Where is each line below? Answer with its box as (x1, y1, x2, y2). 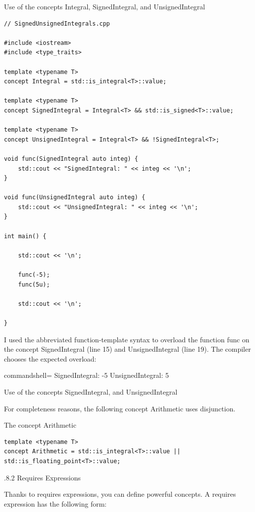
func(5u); (18, 281, 50, 288)
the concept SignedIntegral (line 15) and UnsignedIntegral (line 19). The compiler (4, 344, 251, 354)
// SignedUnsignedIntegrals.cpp (4, 20, 110, 27)
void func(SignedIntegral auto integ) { (4, 155, 139, 162)
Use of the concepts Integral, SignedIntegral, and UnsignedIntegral (4, 1, 205, 11)
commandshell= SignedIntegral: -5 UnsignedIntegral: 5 (4, 370, 169, 380)
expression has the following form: (4, 498, 107, 509)
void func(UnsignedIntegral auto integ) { (4, 194, 146, 201)
